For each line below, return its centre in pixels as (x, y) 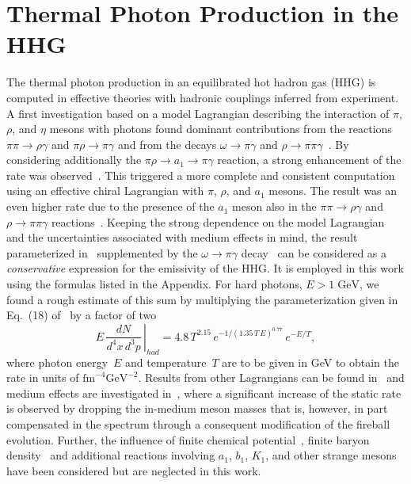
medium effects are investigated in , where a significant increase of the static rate (204, 393)
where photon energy (57, 362)
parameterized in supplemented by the (102, 252)
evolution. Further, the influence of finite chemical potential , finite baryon (188, 439)
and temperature (166, 362)
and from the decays (167, 144)
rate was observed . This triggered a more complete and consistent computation (201, 175)
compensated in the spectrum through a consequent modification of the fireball (198, 423)
